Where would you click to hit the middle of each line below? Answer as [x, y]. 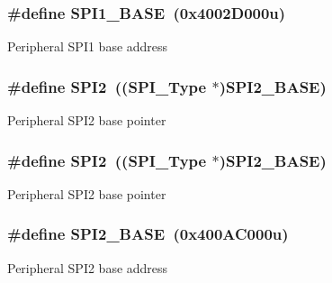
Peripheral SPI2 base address [88, 267]
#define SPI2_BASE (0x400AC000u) [148, 234]
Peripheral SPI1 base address [88, 46]
